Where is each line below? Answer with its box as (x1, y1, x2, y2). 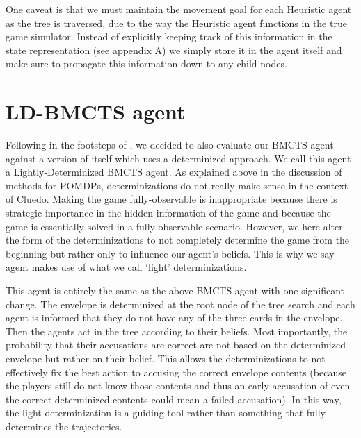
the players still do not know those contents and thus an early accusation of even (6, 378, 351, 393)
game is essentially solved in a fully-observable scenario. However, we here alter (6, 219, 343, 233)
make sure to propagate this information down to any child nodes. (6, 56, 287, 71)
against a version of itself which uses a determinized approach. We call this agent (6, 151, 351, 165)
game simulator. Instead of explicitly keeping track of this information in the (6, 29, 332, 44)
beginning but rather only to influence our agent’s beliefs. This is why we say (6, 246, 335, 260)
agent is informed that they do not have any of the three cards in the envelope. (6, 310, 343, 325)
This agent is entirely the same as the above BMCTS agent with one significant (6, 283, 345, 298)
